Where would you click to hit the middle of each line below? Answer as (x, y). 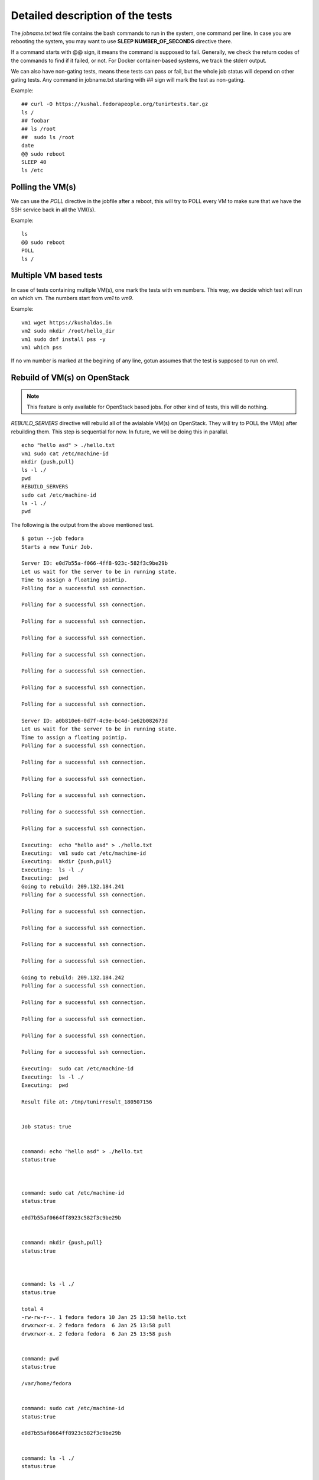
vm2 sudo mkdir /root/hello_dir (68, 331)
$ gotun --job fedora (53, 538)
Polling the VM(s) (43, 187)
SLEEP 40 (34, 162)
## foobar (35, 121)
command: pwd (40, 1358)
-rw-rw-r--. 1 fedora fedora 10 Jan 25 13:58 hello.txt (104, 1317)
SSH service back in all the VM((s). (53, 210)
